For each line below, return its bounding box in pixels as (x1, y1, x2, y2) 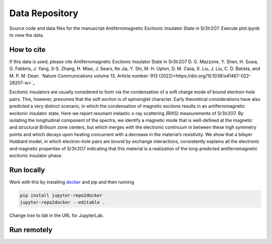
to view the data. (9, 32, 44, 38)
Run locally (9, 165, 45, 174)
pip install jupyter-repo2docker (20, 192, 103, 198)
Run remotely (9, 226, 53, 234)
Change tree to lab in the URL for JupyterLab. (9, 212, 104, 219)
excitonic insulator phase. (9, 152, 62, 158)
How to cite (9, 45, 46, 54)
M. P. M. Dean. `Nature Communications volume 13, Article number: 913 (9, 73, 158, 79)
